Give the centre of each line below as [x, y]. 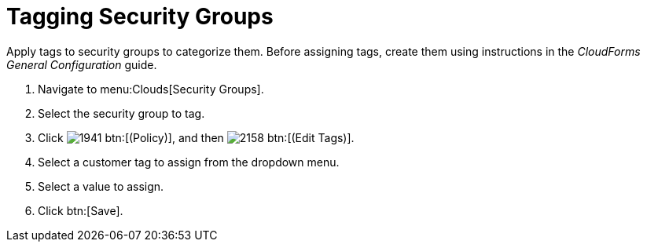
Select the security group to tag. [121, 113]
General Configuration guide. [82, 64]
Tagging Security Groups [140, 16]
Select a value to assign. [101, 186]
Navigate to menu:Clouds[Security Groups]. [151, 89]
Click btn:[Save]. [81, 210]
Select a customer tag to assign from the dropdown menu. [189, 162]
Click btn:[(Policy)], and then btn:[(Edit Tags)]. [196, 137]
